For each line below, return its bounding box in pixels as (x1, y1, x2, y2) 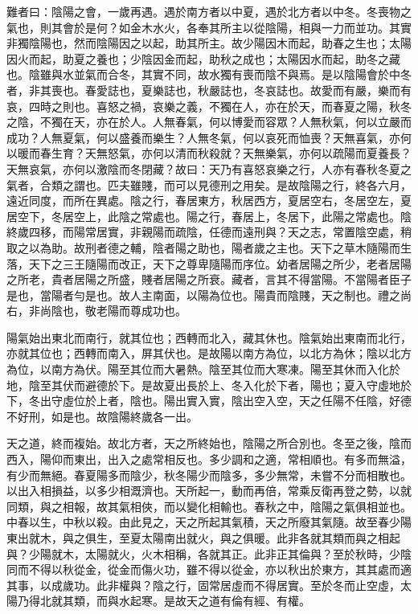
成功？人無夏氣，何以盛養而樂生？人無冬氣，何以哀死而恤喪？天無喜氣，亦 (6, 129, 400, 145)
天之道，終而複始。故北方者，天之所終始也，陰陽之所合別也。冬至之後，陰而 (6, 435, 412, 452)
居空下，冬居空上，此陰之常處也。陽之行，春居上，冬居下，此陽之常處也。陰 (6, 207, 412, 224)
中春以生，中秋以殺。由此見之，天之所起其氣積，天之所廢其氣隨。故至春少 (6, 514, 400, 530)
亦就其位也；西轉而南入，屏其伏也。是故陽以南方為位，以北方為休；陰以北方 (6, 345, 412, 362)
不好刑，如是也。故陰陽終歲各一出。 (6, 407, 198, 424)
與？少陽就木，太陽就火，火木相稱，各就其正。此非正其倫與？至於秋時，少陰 (6, 545, 412, 562)
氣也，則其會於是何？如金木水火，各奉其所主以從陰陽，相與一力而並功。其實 (6, 18, 412, 35)
